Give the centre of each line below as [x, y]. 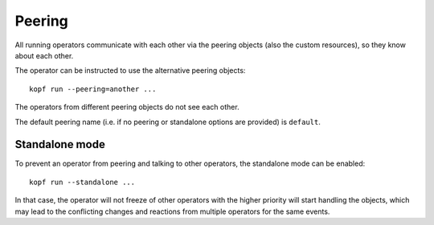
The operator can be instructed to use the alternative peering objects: [130, 70]
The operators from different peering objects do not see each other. [127, 107]
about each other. [44, 55]
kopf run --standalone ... [82, 182]
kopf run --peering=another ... [93, 89]
